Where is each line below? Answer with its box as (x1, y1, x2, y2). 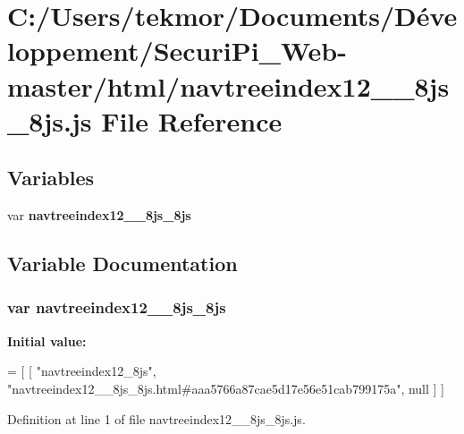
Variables (7, 164, 95, 191)
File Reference (101, 102, 283, 139)
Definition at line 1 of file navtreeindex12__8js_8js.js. (7, 409, 306, 428)
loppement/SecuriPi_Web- (7, 32, 347, 69)
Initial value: (7, 331, 87, 350)
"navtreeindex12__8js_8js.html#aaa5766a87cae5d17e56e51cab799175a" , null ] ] (7, 379, 445, 397)
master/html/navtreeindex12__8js (7, 67, 450, 104)
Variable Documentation (7, 250, 238, 277)
